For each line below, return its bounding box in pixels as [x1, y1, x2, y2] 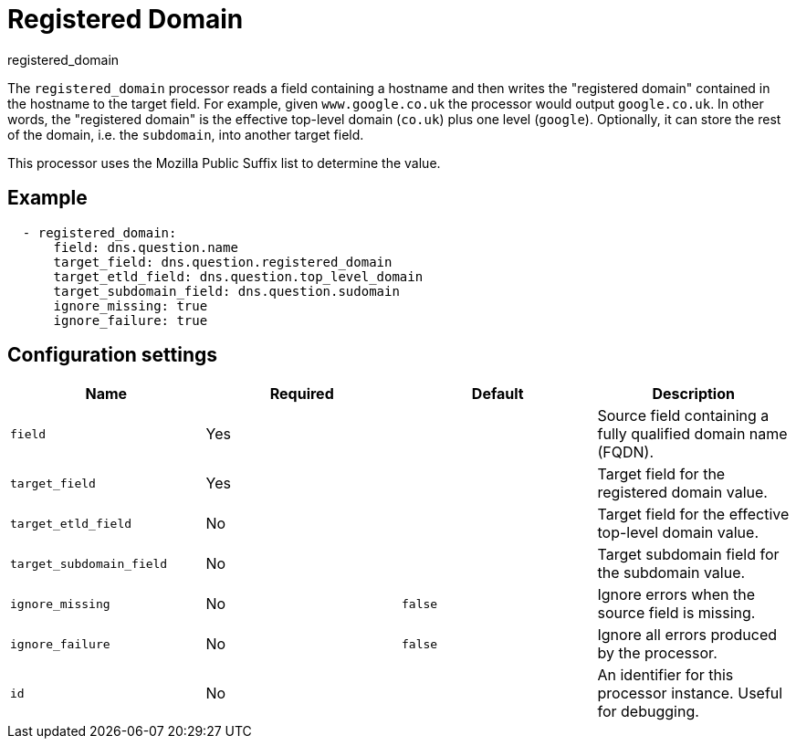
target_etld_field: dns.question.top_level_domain [53, 268, 424, 284]
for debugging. [597, 702, 699, 721]
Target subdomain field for [597, 545, 780, 564]
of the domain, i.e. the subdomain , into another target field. [7, 126, 364, 142]
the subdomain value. [597, 563, 746, 583]
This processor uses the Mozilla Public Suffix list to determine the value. [7, 154, 441, 171]
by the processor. [597, 644, 717, 663]
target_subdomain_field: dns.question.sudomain [53, 283, 400, 299]
